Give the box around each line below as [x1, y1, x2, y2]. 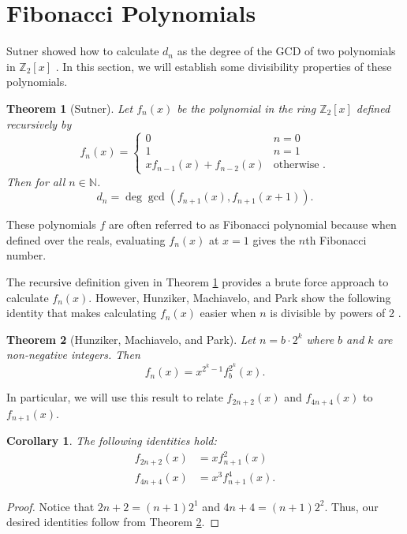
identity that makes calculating [6, 304, 157, 321]
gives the [252, 231, 296, 248]
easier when [200, 304, 256, 321]
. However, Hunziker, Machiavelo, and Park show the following [88, 289, 391, 305]
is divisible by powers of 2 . [270, 304, 401, 321]
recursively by [6, 115, 72, 132]
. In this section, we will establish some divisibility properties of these [55, 58, 392, 74]
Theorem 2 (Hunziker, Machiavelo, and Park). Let [6, 330, 256, 347]
